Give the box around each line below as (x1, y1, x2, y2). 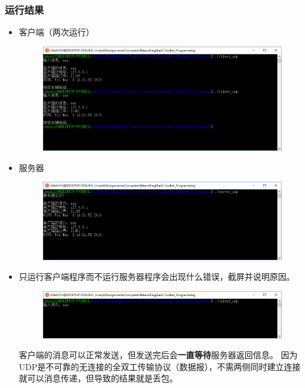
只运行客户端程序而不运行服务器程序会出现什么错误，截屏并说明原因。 (19, 270, 295, 283)
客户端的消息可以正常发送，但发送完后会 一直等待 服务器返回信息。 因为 (19, 349, 298, 361)
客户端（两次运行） (19, 26, 94, 38)
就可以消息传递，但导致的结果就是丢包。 (19, 372, 178, 384)
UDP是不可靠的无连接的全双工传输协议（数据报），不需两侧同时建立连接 (19, 360, 301, 372)
